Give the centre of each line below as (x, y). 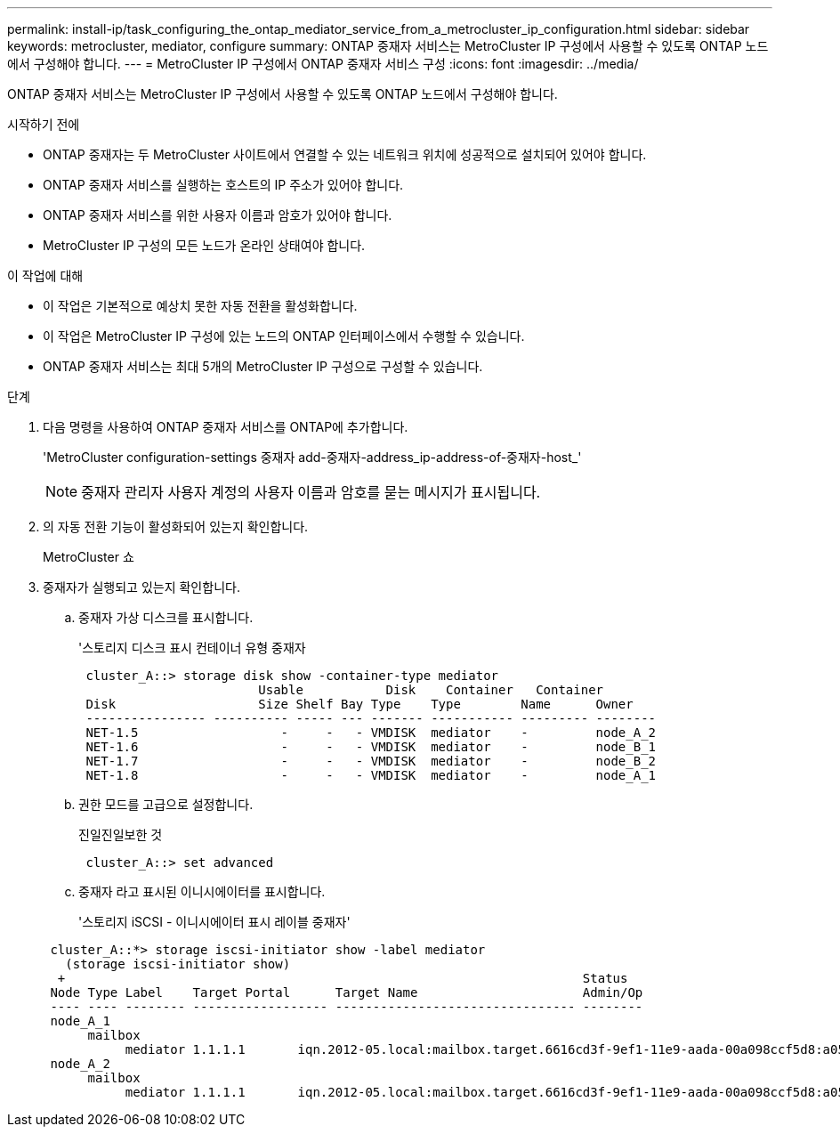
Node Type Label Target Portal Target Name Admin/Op (347, 992)
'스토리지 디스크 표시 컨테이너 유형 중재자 (192, 648)
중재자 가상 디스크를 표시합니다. (166, 617)
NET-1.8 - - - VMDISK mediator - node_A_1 (371, 775)
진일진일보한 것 (121, 834)
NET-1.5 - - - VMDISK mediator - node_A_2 (371, 733)
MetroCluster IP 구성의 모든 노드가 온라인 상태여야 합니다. (204, 245)
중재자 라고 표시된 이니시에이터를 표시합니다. (202, 891)
